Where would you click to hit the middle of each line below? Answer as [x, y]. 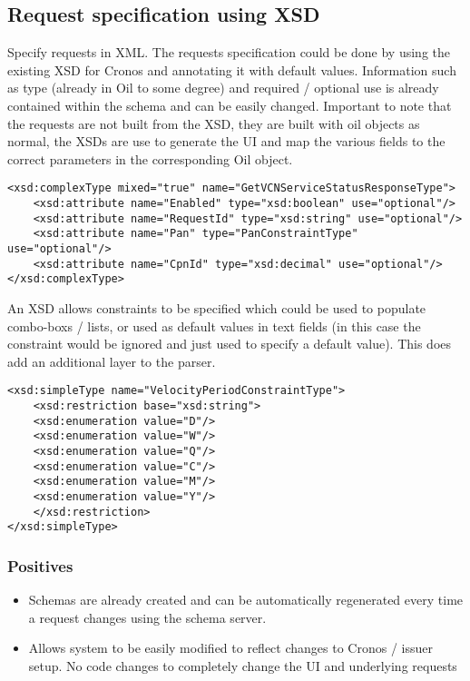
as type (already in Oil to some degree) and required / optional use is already [223, 88]
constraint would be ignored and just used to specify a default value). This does [230, 344]
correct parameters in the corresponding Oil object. [150, 158]
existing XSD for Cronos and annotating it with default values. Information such [232, 69]
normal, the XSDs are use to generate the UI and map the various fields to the [226, 141]
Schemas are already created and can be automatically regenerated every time [246, 600]
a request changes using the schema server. [147, 617]
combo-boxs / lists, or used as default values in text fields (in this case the [214, 326]
